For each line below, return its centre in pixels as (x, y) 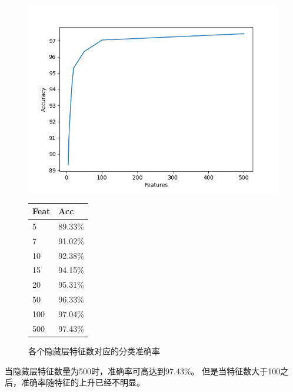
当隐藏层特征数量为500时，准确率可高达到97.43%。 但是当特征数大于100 (143, 371)
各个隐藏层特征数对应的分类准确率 (94, 351)
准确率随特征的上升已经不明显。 (83, 382)
